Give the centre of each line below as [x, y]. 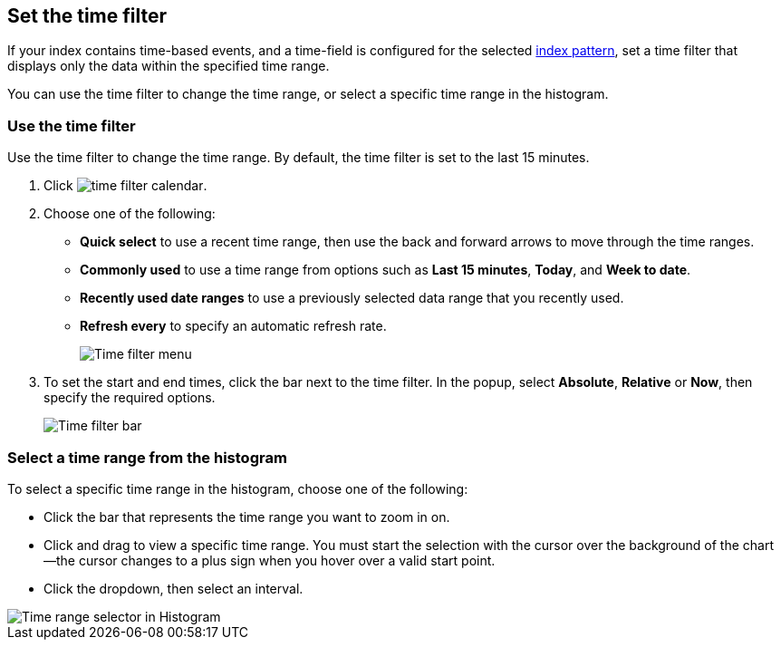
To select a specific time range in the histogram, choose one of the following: [238, 488]
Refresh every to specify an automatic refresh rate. [233, 326]
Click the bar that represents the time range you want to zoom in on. [247, 517]
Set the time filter [87, 16]
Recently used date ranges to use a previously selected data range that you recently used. [352, 298]
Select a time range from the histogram [147, 457]
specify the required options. [130, 398]
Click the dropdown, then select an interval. [174, 588]
